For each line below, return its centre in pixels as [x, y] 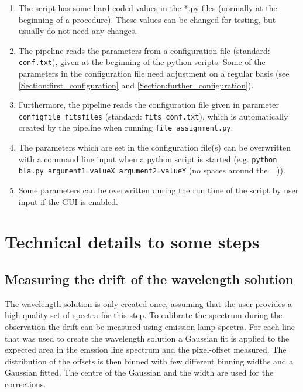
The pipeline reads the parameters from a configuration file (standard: [144, 50]
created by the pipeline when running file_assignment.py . [126, 127]
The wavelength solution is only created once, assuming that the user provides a [148, 303]
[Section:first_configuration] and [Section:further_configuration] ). [136, 85]
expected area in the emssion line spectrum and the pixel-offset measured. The [146, 350]
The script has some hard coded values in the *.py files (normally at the [148, 8]
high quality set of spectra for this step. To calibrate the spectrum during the [144, 315]
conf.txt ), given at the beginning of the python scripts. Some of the [142, 62]
